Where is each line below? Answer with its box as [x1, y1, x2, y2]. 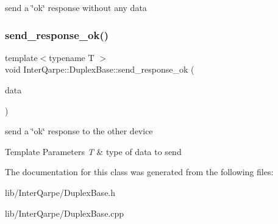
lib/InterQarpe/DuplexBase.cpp [5, 206, 124, 219]
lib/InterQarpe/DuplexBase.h [5, 186, 116, 198]
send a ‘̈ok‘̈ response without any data [5, 1, 147, 13]
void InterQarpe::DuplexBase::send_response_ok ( [5, 63, 194, 76]
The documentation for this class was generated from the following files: [5, 165, 274, 178]
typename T [49, 51, 94, 63]
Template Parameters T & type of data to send [5, 145, 182, 157]
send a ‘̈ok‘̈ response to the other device [5, 125, 153, 137]
